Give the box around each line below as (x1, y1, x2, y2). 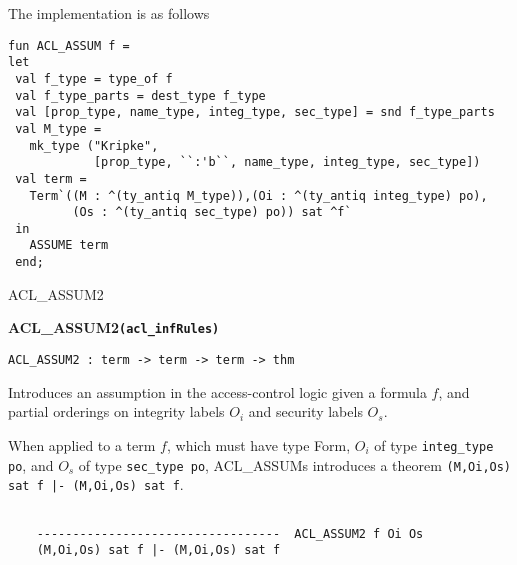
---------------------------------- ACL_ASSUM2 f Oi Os (36, 526, 424, 541)
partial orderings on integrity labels (8, 401, 225, 422)
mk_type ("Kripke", (29, 138, 159, 153)
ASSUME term (29, 238, 109, 253)
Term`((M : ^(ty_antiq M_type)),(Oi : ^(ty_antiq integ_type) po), (29, 188, 488, 203)
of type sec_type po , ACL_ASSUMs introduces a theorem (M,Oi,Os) (78, 454, 512, 475)
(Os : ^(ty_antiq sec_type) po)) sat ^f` (72, 205, 352, 220)
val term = (15, 171, 87, 186)
